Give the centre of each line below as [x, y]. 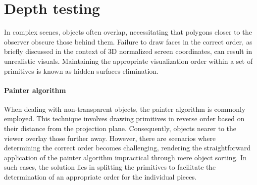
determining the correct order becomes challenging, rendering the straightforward [127, 148]
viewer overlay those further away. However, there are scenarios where [110, 138]
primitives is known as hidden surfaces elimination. [81, 70]
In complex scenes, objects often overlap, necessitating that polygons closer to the [128, 32]
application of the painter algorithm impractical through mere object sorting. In [125, 157]
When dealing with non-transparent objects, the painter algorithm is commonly [125, 109]
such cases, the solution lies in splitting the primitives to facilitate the [110, 167]
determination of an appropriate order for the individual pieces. [100, 177]
